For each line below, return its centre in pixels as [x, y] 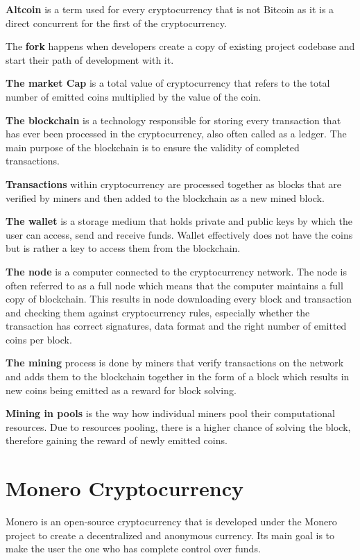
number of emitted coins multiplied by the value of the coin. [134, 96]
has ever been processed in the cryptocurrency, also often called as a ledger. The [176, 134]
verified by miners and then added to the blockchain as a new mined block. [165, 197]
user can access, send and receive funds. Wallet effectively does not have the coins [179, 234]
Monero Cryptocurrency [125, 488]
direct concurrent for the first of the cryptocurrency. [116, 23]
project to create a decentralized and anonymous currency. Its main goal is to [170, 535]
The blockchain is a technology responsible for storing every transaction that [173, 120]
